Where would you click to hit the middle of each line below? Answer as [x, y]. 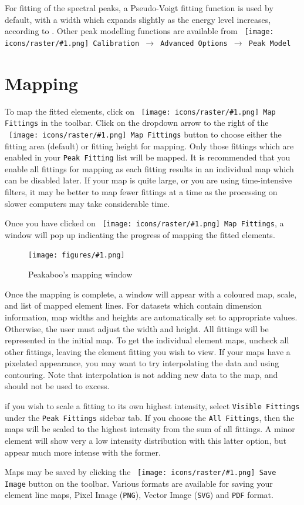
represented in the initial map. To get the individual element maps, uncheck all [147, 340]
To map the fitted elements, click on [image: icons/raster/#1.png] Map [140, 111]
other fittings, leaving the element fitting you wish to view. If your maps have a [148, 351]
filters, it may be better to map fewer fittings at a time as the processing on [141, 192]
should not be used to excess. [57, 386]
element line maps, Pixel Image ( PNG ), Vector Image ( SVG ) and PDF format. [139, 495]
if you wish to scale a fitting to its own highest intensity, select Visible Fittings [152, 406]
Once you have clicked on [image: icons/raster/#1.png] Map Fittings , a [144, 223]
